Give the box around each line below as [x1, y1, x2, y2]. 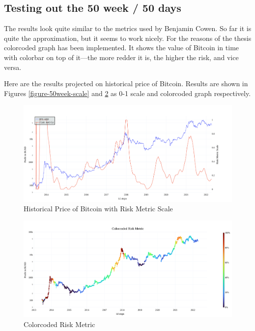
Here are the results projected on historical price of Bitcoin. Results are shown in [4, 78, 248, 89]
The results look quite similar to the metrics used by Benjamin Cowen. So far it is [4, 23, 252, 33]
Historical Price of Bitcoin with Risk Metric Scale [24, 203, 173, 214]
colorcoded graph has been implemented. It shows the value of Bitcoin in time [4, 42, 239, 53]
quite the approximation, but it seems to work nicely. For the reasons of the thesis [4, 33, 252, 43]
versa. [4, 62, 22, 72]
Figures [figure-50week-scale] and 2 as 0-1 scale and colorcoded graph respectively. [4, 88, 251, 98]
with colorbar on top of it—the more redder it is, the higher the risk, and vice [4, 52, 239, 62]
